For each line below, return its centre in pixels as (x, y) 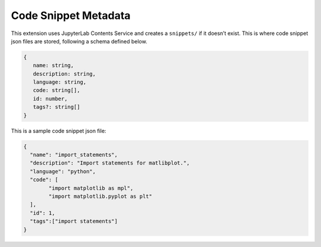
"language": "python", (63, 171)
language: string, (60, 82)
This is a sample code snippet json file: (59, 131)
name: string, (53, 66)
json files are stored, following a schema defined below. (79, 41)
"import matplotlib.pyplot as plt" (100, 196)
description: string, (64, 74)
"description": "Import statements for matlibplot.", (110, 163)
